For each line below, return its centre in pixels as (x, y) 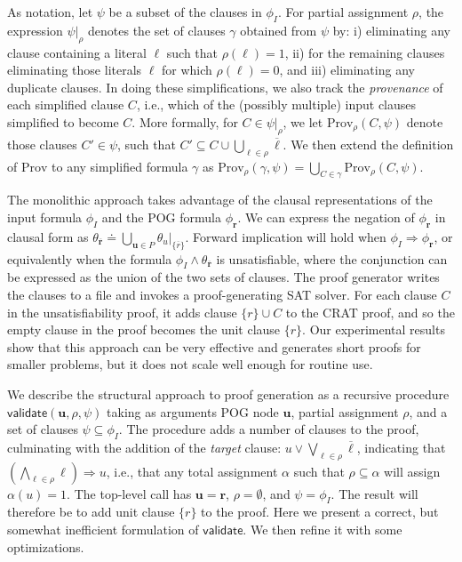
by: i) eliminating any (391, 30)
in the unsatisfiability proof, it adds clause (122, 312)
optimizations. (46, 546)
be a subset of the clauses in (185, 12)
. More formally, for (185, 121)
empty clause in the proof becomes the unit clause (144, 329)
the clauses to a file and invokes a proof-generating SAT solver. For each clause (222, 294)
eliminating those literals (75, 70)
